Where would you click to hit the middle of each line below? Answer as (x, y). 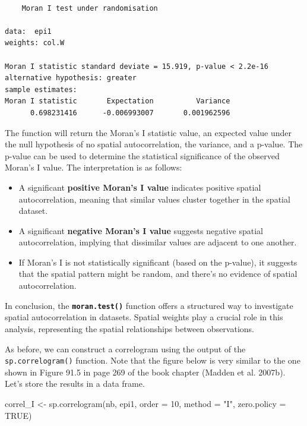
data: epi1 (28, 31)
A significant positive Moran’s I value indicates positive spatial (140, 187)
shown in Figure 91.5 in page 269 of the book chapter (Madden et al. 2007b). (145, 372)
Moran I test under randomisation (90, 8)
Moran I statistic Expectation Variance (118, 101)
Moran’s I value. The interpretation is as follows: (94, 167)
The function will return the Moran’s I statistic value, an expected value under (148, 132)
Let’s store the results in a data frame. (75, 384)
